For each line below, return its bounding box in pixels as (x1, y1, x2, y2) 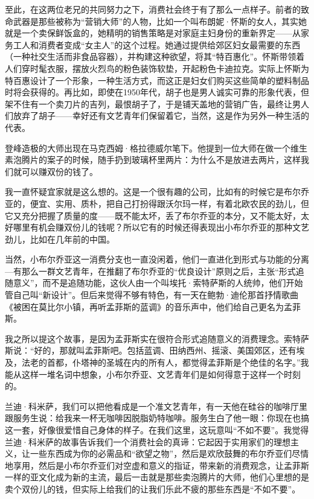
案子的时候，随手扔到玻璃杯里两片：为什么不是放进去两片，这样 (46, 153, 301, 166)
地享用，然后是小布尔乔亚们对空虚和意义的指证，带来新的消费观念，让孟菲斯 (5, 459, 309, 471)
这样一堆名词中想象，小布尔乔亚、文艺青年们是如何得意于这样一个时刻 (21, 367, 301, 380)
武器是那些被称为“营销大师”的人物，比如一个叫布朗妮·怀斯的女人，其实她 (13, 14, 307, 27)
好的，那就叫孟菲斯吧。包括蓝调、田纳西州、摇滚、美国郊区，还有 (34, 344, 296, 357)
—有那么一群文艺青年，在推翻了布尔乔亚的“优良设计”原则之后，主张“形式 (5, 264, 296, 277)
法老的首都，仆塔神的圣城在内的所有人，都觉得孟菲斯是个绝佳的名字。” (21, 356, 301, 369)
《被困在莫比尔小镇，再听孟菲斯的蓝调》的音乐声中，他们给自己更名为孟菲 (5, 300, 301, 313)
